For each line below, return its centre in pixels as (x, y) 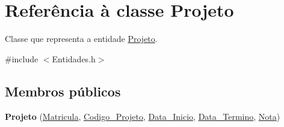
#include (22, 58)
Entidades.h (74, 58)
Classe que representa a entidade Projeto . (81, 39)
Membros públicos (63, 91)
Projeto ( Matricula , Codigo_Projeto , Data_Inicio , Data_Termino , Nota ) (143, 116)
